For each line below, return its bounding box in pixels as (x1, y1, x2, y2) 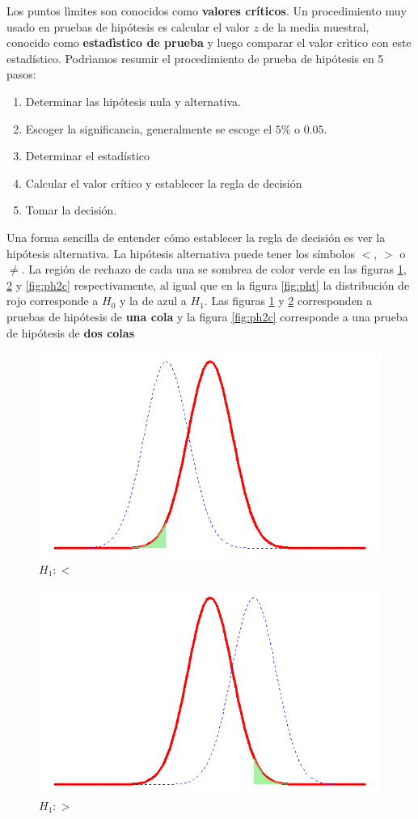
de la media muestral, (262, 18, 369, 35)
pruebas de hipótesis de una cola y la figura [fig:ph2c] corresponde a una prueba (6, 308, 408, 325)
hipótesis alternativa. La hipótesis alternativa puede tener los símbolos (6, 244, 355, 261)
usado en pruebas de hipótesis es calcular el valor (6, 18, 250, 35)
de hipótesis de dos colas (6, 324, 135, 341)
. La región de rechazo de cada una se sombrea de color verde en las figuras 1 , (21, 261, 407, 278)
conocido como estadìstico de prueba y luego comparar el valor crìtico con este (6, 34, 412, 51)
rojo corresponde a (6, 292, 99, 309)
